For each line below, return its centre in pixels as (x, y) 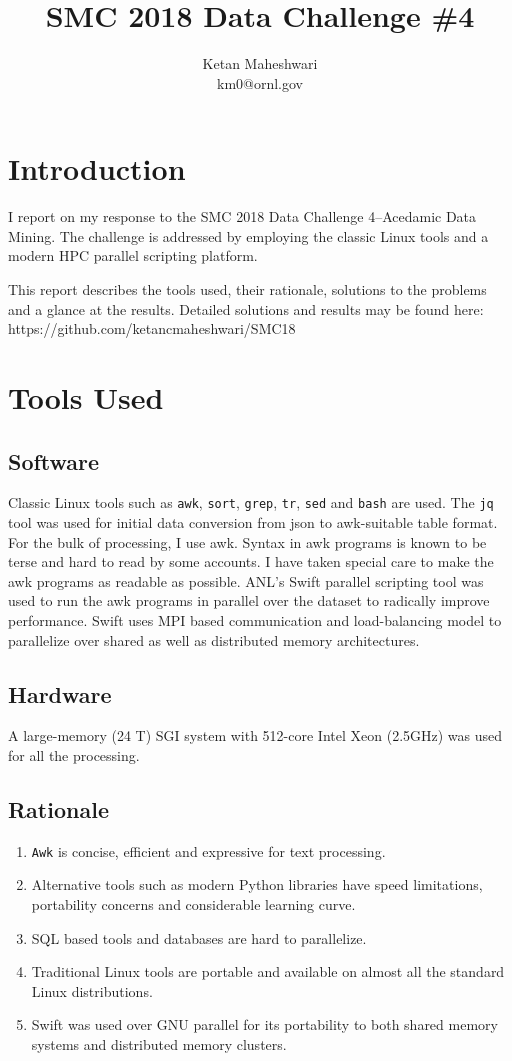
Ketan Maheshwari (260, 63)
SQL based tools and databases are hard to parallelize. (199, 937)
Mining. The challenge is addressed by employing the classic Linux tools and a (248, 235)
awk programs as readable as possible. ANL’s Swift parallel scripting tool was (246, 580)
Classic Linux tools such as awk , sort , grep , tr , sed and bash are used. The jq (251, 502)
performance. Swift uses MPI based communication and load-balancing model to (255, 620)
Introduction (97, 168)
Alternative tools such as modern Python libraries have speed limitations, (257, 884)
